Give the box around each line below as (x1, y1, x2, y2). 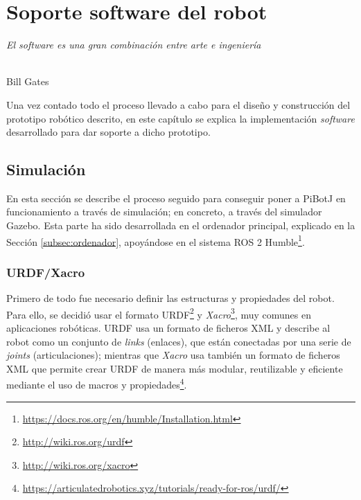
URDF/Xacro (6, 263, 85, 280)
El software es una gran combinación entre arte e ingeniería (6, 37, 261, 52)
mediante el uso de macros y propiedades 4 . (6, 375, 187, 392)
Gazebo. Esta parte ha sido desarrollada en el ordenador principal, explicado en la (6, 218, 355, 233)
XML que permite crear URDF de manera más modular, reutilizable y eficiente (6, 361, 343, 375)
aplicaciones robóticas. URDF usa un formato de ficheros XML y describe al (6, 320, 331, 334)
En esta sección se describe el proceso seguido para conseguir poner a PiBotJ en (6, 190, 346, 205)
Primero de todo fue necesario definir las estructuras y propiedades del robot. (6, 291, 335, 305)
